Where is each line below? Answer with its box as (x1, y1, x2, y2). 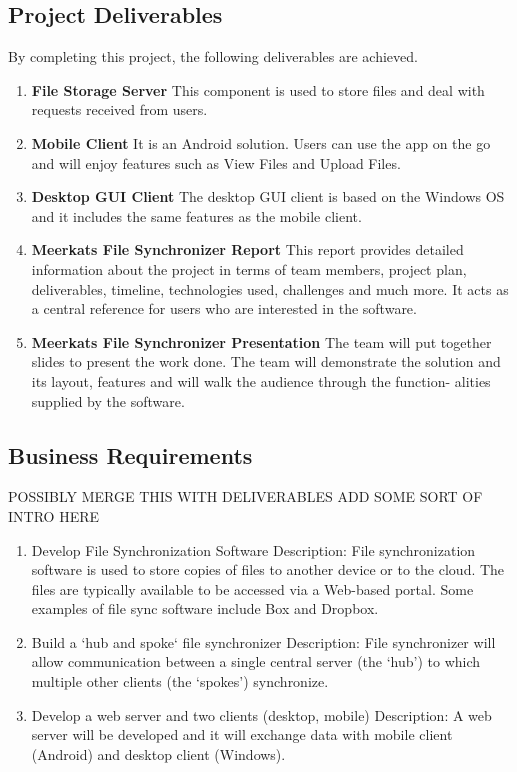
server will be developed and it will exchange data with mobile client (31, 724, 453, 745)
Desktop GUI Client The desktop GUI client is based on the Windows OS (31, 186, 505, 207)
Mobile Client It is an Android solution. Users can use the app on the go (31, 132, 491, 153)
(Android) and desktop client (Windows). (31, 743, 286, 764)
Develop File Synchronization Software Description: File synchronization (31, 539, 476, 560)
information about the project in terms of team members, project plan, (31, 258, 467, 279)
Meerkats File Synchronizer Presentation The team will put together (31, 331, 492, 352)
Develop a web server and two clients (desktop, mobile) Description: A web (31, 704, 492, 725)
